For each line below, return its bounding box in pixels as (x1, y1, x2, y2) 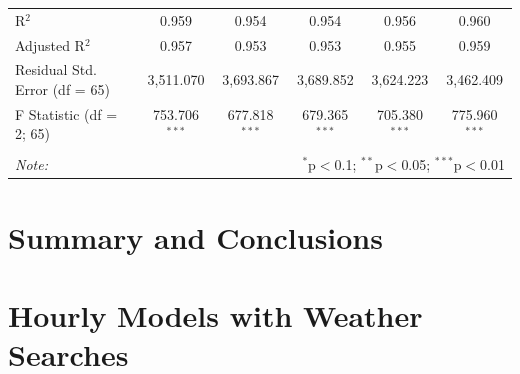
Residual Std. (15, 59, 97, 80)
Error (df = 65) (15, 79, 110, 100)
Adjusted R (15, 34, 85, 55)
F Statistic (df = (15, 103, 118, 124)
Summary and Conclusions (8, 216, 383, 257)
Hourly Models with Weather (8, 295, 423, 336)
